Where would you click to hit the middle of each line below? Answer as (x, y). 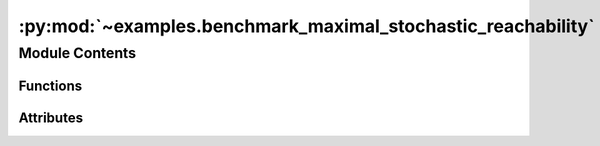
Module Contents (77, 53)
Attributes (51, 117)
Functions (50, 85)
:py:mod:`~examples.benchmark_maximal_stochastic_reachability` (306, 26)
